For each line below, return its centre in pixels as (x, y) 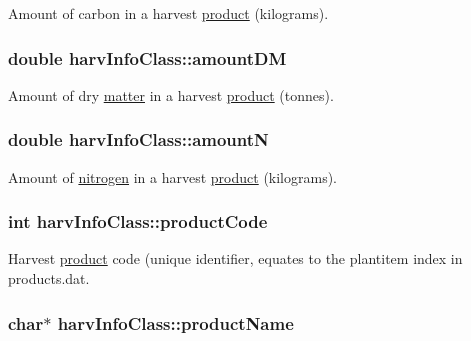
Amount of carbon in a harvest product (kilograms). (168, 13)
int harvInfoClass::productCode (138, 221)
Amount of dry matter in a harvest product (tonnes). (171, 94)
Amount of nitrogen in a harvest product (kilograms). (173, 176)
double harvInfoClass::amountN (138, 139)
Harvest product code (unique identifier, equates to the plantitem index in (235, 258)
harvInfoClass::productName (175, 322)
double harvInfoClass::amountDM (147, 57)
